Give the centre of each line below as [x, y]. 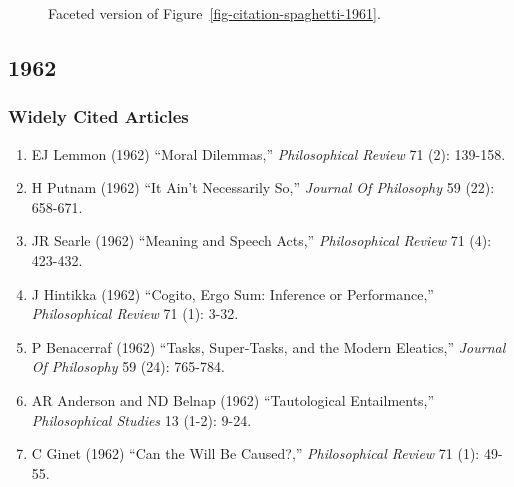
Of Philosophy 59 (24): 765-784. [128, 366]
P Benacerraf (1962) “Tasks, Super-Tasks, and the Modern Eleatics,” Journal [268, 346]
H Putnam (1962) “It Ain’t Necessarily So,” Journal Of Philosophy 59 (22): [263, 187]
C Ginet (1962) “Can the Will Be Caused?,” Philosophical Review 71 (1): [255, 453]
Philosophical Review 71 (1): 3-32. [135, 313]
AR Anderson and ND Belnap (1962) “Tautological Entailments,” [233, 399]
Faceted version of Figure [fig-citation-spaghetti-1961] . [214, 13]
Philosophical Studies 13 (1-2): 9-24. [141, 419]
